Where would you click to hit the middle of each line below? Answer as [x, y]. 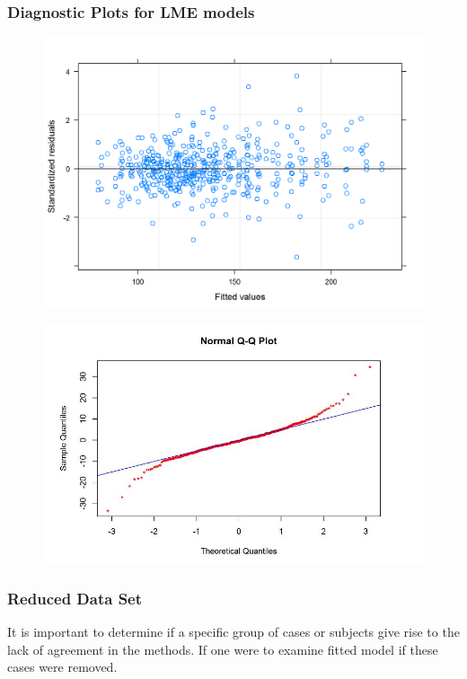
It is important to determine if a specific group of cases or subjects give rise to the [233, 632]
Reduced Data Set [75, 598]
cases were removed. [62, 667]
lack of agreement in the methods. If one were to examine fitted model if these [223, 649]
